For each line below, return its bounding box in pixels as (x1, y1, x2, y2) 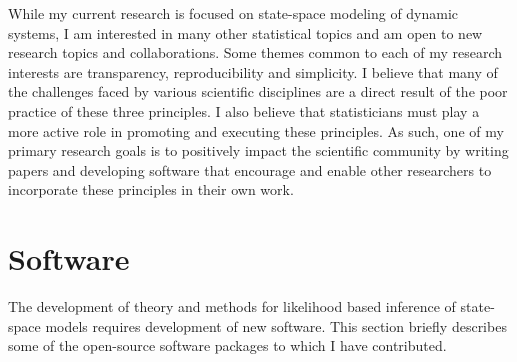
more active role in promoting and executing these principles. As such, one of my (8, 120, 504, 141)
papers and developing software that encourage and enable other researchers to (8, 159, 492, 180)
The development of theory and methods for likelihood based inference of (8, 296, 456, 317)
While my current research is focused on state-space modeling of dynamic (8, 3, 459, 23)
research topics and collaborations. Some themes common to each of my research (8, 42, 503, 63)
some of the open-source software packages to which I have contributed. (8, 335, 447, 356)
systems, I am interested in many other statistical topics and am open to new (8, 22, 483, 43)
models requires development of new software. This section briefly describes (45, 315, 507, 336)
